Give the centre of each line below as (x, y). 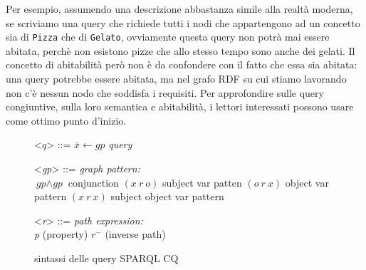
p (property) (61, 234)
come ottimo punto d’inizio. (66, 120)
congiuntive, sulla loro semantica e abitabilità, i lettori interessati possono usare (180, 107)
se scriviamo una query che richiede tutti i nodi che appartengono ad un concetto (183, 22)
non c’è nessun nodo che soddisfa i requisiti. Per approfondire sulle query (165, 92)
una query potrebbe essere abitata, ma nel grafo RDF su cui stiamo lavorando (176, 79)
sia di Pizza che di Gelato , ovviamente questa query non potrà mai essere (168, 37)
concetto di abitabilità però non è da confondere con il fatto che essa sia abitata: (182, 64)
